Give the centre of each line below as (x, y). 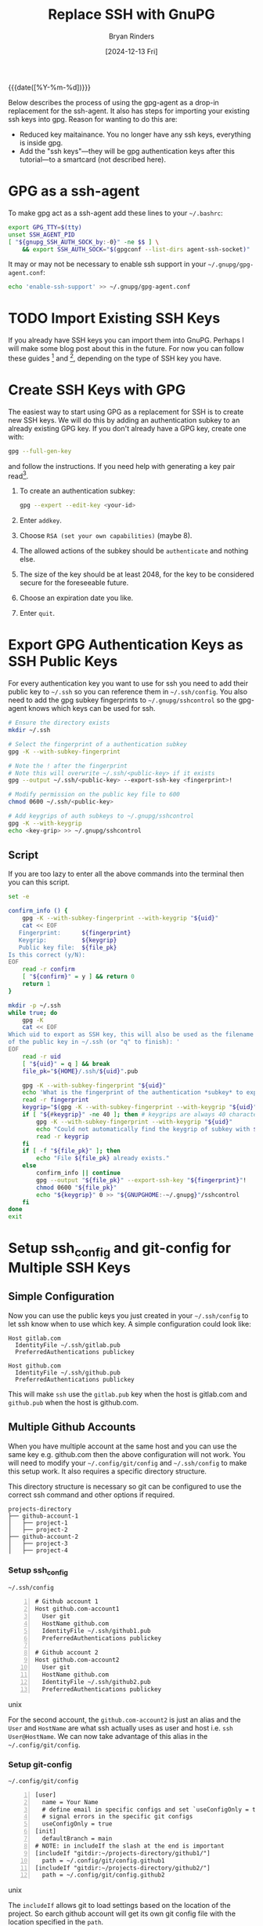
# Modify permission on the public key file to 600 (94, 795)
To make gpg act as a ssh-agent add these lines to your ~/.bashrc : (115, 213)
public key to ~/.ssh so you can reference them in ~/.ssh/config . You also (128, 692)
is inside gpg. (41, 142)
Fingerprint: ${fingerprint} (75, 932)
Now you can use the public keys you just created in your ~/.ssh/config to (128, 1315)
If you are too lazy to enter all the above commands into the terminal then (126, 874)
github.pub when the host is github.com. (74, 1402)
